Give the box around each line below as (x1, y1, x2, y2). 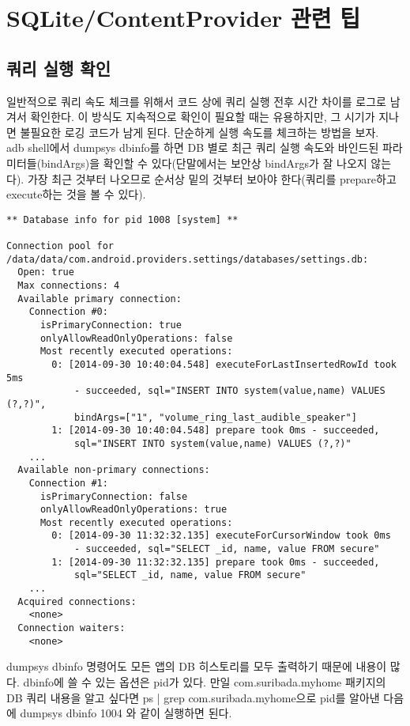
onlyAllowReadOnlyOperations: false (39, 332, 233, 344)
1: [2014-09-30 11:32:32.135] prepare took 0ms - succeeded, (51, 556, 380, 568)
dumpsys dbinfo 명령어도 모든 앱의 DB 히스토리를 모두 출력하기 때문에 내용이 (6, 658, 387, 675)
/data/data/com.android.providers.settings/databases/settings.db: (6, 253, 369, 265)
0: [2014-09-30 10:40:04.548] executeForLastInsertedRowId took (51, 358, 397, 370)
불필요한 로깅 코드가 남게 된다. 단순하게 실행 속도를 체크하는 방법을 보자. (20, 123, 379, 140)
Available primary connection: (17, 293, 182, 304)
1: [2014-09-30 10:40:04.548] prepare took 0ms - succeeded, (51, 425, 380, 437)
